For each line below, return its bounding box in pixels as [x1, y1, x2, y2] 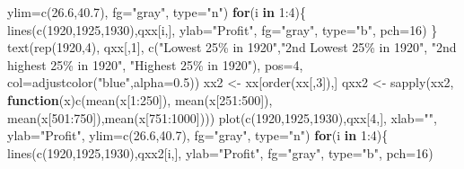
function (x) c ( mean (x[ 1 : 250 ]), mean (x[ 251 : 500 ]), [7, 90, 273, 109]
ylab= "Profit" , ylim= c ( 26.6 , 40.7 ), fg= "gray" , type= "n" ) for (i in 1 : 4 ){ [7, 126, 389, 145]
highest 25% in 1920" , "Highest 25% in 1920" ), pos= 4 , [7, 55, 303, 74]
